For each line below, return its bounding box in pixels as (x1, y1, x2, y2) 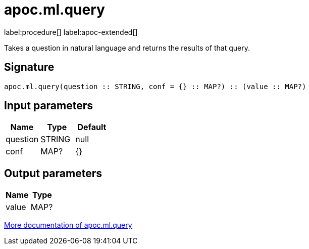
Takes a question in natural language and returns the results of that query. (4, 43, 250, 52)
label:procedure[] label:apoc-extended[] (4, 27, 138, 36)
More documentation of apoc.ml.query (4, 221, 132, 230)
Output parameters (4, 167, 102, 180)
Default (77, 122, 107, 133)
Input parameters (4, 99, 93, 112)
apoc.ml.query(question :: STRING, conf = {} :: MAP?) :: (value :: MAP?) (4, 82, 306, 91)
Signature (4, 61, 55, 74)
